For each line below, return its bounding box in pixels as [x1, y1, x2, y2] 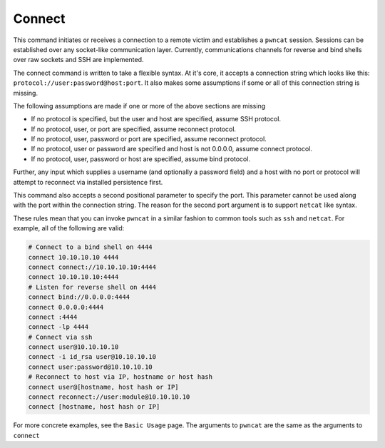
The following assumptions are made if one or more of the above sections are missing [13, 101, 266, 110]
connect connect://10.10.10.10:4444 [28, 263, 157, 271]
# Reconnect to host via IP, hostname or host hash [28, 373, 213, 381]
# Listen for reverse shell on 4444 [28, 282, 157, 291]
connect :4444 [28, 312, 78, 321]
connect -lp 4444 [28, 323, 89, 331]
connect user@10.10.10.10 [28, 343, 119, 351]
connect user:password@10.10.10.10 [28, 362, 153, 371]
